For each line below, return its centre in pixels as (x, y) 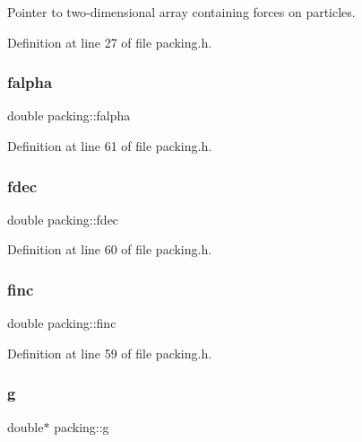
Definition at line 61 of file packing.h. (110, 146)
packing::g (82, 426)
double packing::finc (62, 323)
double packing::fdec (63, 219)
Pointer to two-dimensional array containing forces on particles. (181, 12)
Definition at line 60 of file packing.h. (110, 249)
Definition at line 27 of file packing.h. (110, 42)
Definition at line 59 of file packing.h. (110, 353)
